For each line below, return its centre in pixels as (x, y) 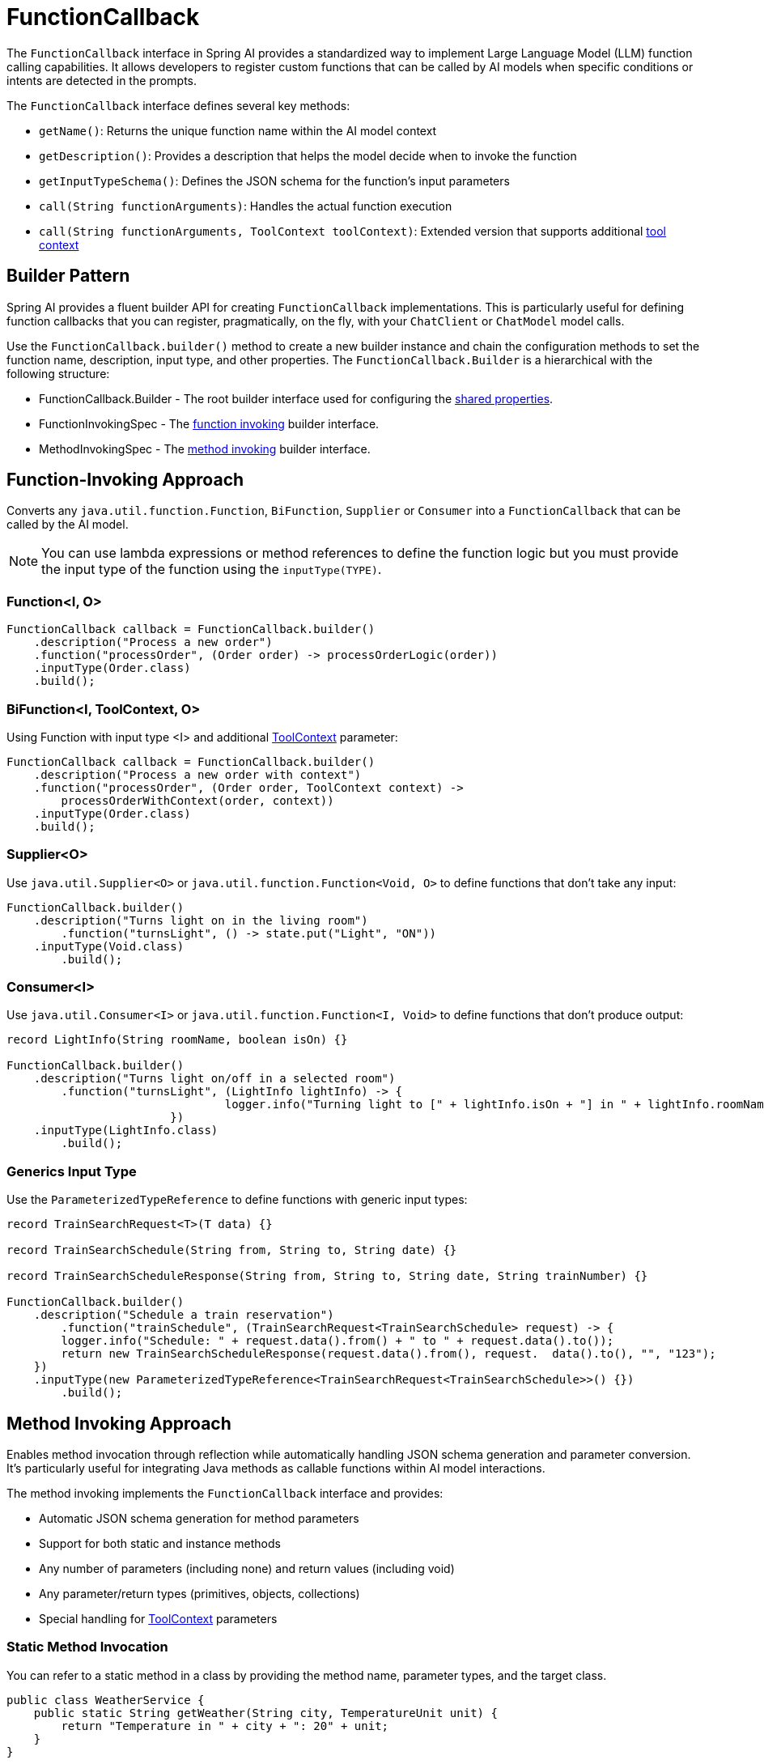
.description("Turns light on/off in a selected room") (214, 1079)
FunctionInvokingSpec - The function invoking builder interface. (209, 423)
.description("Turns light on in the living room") (201, 920)
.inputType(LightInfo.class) (126, 1131)
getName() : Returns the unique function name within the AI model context (238, 130)
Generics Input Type (72, 1171)
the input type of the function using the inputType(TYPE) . (212, 570)
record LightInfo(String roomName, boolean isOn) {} (177, 1040)
